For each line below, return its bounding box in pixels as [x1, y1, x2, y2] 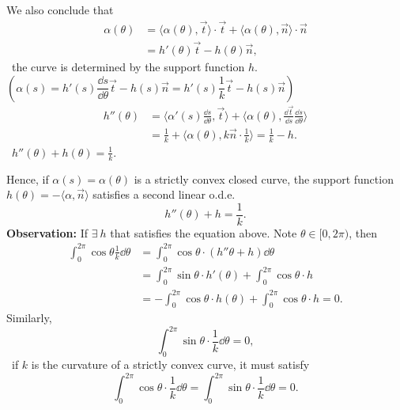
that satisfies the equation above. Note [110, 224, 297, 241]
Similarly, [6, 309, 52, 326]
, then [349, 224, 377, 241]
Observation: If [6, 224, 89, 241]
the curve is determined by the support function [11, 59, 245, 75]
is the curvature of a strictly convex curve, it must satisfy [31, 356, 310, 373]
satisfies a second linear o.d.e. [92, 186, 236, 203]
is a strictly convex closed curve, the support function [134, 170, 394, 187]
